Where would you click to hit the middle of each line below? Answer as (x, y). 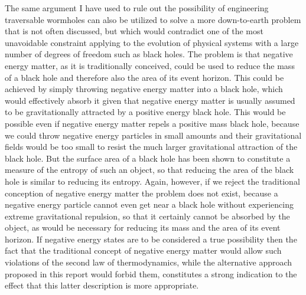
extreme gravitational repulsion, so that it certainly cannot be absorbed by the (147, 216)
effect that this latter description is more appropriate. (102, 285)
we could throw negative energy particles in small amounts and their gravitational (153, 135)
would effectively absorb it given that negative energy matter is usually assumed (150, 100)
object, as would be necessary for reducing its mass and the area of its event (143, 227)
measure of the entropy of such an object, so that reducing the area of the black (149, 170)
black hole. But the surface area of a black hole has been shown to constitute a (148, 158)
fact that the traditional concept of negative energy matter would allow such (143, 250)
